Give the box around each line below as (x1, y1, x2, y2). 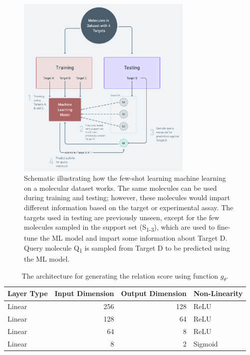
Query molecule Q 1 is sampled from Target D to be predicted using (24, 242, 230, 254)
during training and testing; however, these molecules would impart (24, 192, 231, 203)
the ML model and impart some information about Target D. (39, 233, 228, 243)
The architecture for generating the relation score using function (21, 270, 219, 281)
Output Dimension (121, 288, 187, 299)
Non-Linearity (193, 288, 243, 299)
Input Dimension (54, 288, 114, 299)
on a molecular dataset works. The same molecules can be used (24, 182, 217, 193)
